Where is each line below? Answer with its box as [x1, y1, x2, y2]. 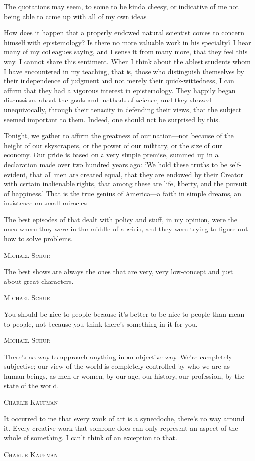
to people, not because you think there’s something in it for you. [4, 318, 198, 329]
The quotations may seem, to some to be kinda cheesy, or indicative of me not [4, 1, 239, 11]
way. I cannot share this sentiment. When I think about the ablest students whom [4, 56, 251, 66]
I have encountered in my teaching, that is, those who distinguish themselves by [4, 66, 244, 76]
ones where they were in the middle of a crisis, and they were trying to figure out [4, 224, 248, 234]
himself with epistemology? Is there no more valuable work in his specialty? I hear [4, 37, 251, 47]
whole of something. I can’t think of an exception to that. [4, 432, 177, 442]
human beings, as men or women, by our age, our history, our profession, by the [4, 371, 244, 381]
